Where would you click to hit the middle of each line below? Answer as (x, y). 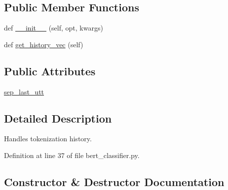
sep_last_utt (24, 91)
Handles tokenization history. (48, 139)
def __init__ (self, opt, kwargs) (54, 28)
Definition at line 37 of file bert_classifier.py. (72, 155)
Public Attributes (50, 71)
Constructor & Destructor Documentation (114, 181)
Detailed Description (58, 118)
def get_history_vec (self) (44, 44)
